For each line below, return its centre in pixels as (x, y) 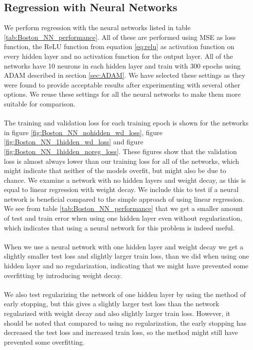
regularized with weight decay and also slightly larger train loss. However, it (117, 313)
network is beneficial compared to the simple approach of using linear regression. (124, 199)
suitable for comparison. (40, 103)
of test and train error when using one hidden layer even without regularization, (123, 218)
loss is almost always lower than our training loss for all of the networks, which (122, 161)
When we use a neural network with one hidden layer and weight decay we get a (124, 246)
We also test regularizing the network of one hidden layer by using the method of (125, 294)
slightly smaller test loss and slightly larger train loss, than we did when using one (126, 256)
